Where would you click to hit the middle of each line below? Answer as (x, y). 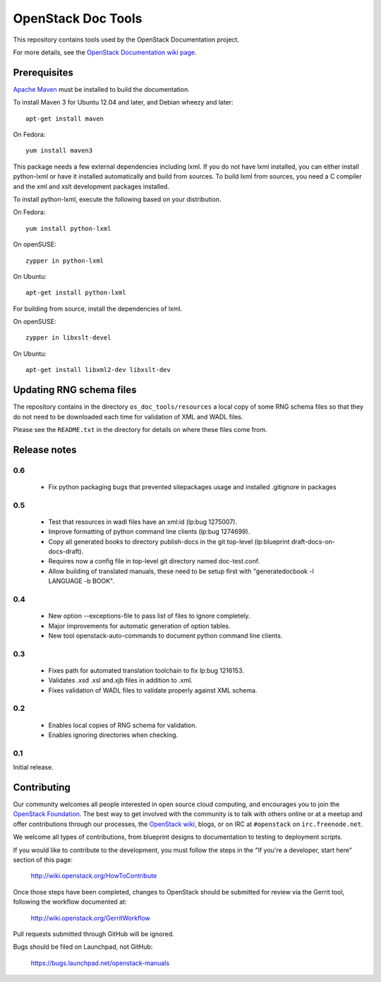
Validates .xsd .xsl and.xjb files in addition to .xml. (121, 681)
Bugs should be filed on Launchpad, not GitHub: (83, 947)
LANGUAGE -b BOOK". (81, 581)
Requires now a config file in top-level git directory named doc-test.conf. (154, 561)
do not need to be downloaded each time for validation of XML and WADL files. (128, 417)
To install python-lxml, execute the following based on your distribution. (117, 199)
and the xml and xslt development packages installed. (91, 186)
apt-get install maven (65, 119)
